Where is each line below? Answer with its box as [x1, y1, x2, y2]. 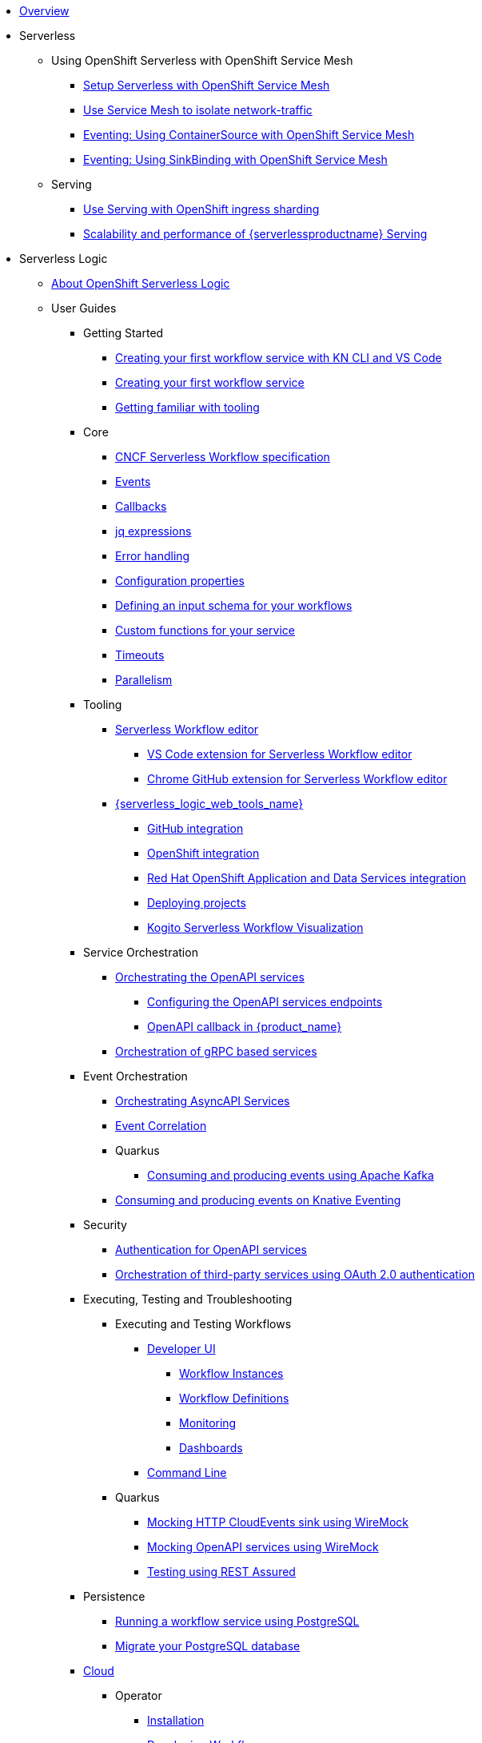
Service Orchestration [83, 945, 198, 959]
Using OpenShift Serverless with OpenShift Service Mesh [51, 54, 353, 67]
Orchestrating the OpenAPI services [115, 970, 305, 984]
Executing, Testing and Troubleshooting [83, 1292, 293, 1306]
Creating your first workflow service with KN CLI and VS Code [115, 351, 442, 364]
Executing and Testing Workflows [115, 1317, 292, 1331]
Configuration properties [115, 574, 245, 587]
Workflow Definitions [179, 1391, 289, 1405]
